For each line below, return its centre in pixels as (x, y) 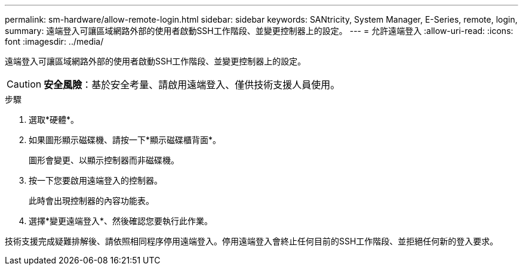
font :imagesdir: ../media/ (54, 41)
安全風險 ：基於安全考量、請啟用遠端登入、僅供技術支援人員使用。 (192, 85)
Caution (24, 84)
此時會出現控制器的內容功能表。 (91, 201)
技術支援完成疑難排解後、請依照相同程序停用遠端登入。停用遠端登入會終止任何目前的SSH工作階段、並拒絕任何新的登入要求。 (252, 241)
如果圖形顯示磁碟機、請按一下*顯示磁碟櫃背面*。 (125, 140)
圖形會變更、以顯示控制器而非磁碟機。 (104, 160)
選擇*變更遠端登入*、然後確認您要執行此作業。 (121, 221)
